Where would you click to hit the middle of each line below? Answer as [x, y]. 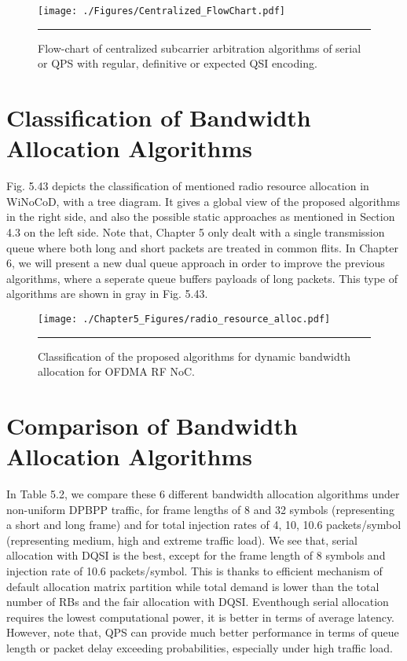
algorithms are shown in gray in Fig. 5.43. [107, 294]
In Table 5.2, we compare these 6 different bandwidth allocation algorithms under [203, 494]
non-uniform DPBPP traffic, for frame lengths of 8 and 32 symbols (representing [200, 509]
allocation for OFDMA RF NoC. [116, 371]
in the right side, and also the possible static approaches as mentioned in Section [201, 217]
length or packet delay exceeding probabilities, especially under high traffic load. [200, 648]
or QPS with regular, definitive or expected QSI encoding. [178, 63]
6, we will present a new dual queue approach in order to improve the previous [196, 263]
